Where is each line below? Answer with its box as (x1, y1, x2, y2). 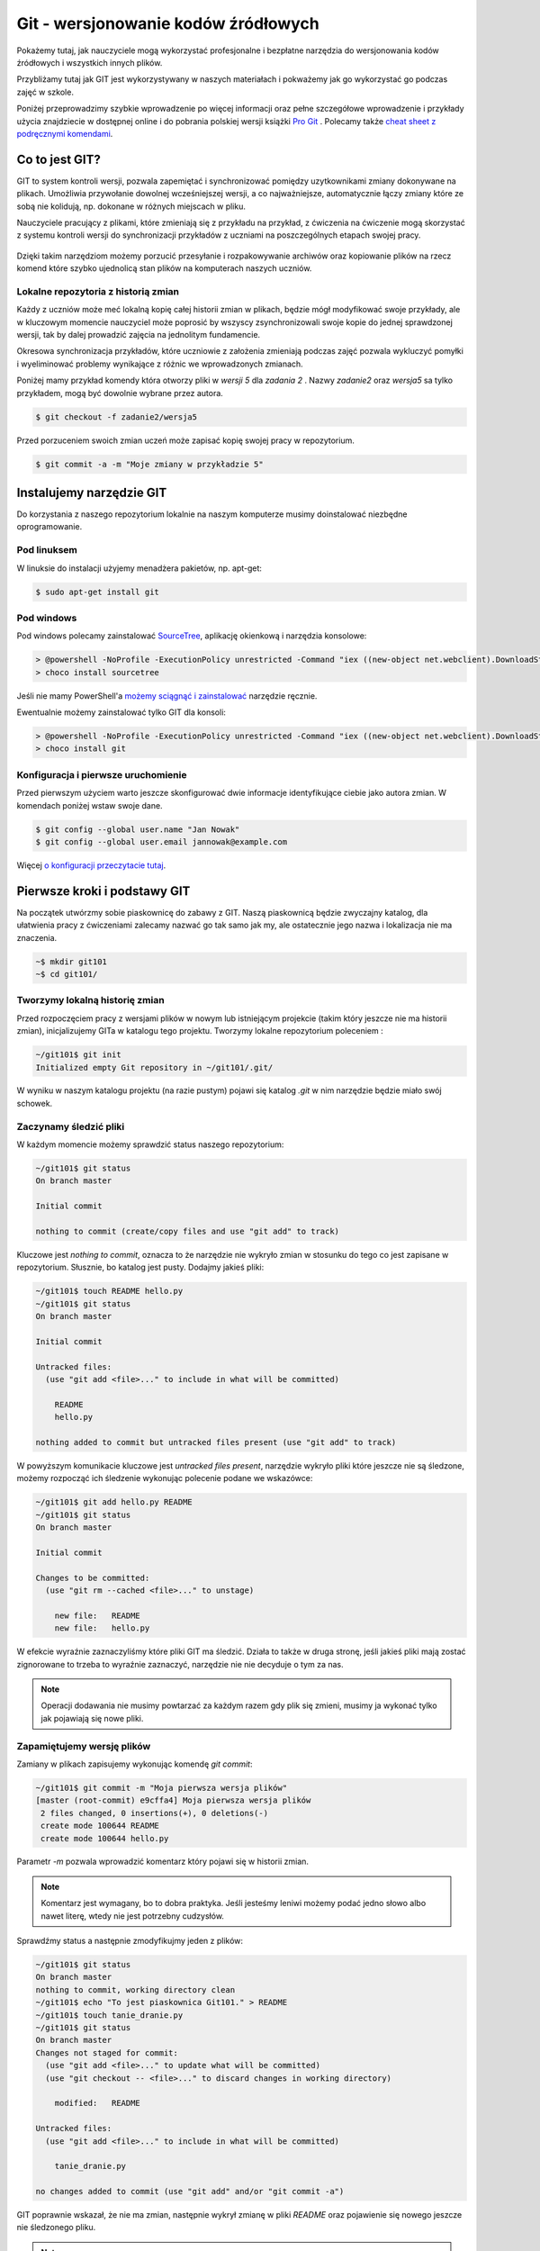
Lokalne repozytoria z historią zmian (16, 285, 180, 297)
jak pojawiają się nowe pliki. (40, 1713, 144, 1723)
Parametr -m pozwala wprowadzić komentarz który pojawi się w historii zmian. (16, 1856, 310, 1867)
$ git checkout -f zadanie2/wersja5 (35, 411, 198, 422)
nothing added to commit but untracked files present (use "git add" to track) (35, 1437, 397, 1447)
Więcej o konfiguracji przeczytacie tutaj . (16, 860, 166, 871)
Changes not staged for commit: (35, 2048, 179, 2057)
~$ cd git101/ (35, 969, 98, 979)
